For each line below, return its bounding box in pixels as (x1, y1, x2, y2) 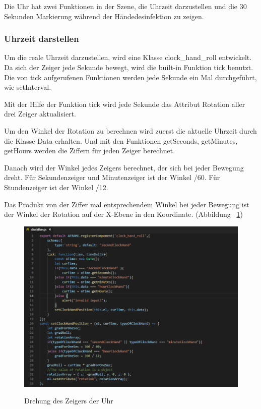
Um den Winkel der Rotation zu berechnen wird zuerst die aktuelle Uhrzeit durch (4, 125, 257, 136)
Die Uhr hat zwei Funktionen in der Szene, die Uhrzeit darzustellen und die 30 (4, 1, 247, 11)
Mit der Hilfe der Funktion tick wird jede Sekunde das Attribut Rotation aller (4, 98, 245, 109)
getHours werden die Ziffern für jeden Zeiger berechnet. (4, 145, 175, 156)
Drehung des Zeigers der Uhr (24, 395, 113, 406)
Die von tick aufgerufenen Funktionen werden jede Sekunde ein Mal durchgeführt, (4, 72, 257, 82)
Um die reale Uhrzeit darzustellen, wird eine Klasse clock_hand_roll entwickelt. (4, 52, 252, 63)
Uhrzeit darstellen (4, 32, 79, 45)
